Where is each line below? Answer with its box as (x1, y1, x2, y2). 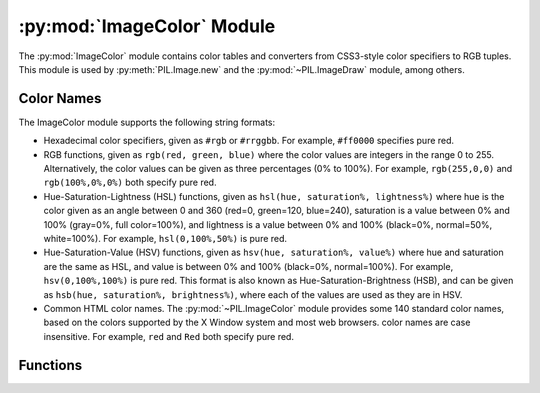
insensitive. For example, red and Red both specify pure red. (43, 330, 295, 342)
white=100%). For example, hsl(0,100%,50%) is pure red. (43, 232, 288, 244)
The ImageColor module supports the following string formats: (18, 116, 276, 128)
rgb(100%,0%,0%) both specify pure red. (43, 176, 217, 189)
